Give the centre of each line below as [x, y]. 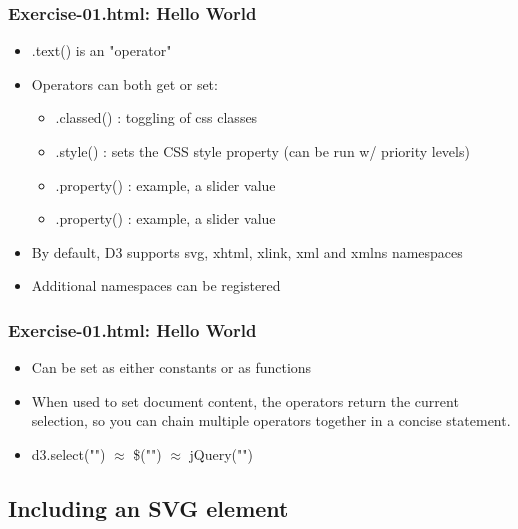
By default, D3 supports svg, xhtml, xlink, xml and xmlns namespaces [247, 251]
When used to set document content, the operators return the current [245, 400]
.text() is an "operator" [101, 50]
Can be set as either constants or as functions [171, 367]
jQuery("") [221, 453]
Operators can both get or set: [124, 83]
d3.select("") [68, 453]
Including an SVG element [148, 507]
